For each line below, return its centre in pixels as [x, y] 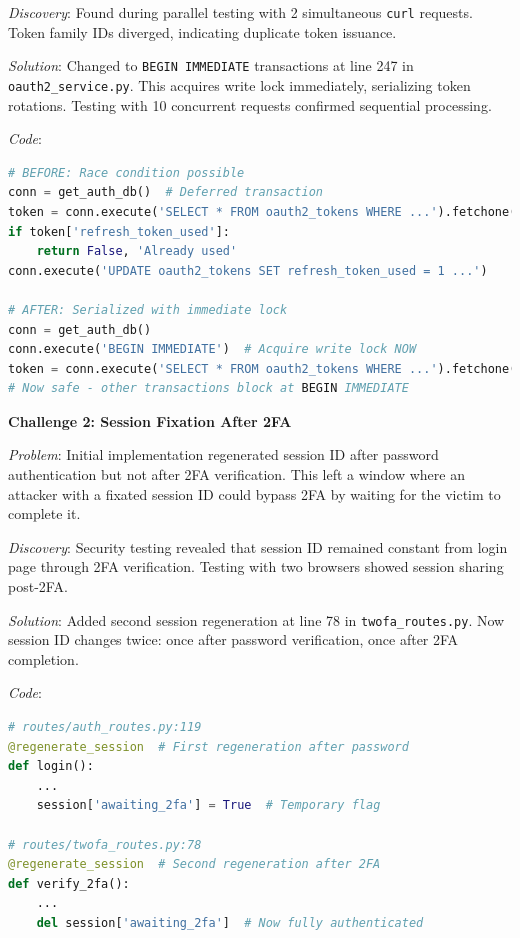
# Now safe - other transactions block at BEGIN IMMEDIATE [208, 388]
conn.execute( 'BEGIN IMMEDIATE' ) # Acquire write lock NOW [212, 349]
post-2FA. [38, 586]
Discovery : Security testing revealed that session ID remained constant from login [258, 546]
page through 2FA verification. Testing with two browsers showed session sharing [256, 566]
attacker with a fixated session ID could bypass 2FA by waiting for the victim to [254, 493]
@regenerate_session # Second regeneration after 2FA [194, 864]
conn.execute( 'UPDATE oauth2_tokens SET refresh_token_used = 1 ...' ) [248, 270]
